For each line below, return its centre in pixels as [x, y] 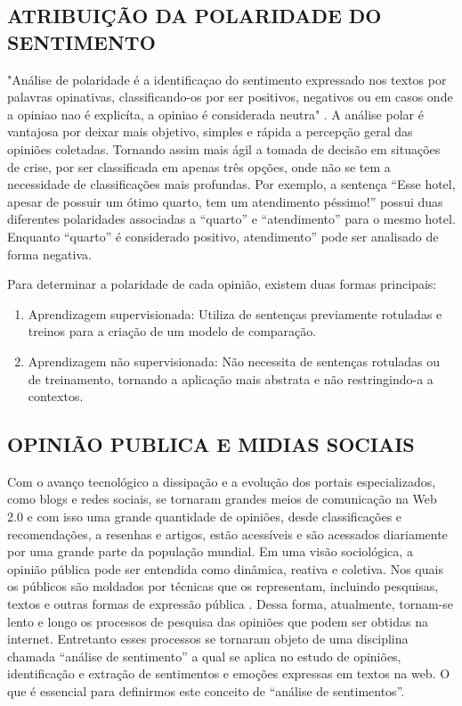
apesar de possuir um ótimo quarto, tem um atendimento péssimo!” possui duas [225, 201]
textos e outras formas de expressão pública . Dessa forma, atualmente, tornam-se [231, 604]
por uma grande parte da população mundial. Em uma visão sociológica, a [210, 551]
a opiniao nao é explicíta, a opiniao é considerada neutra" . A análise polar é [215, 114]
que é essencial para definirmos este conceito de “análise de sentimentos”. [206, 691]
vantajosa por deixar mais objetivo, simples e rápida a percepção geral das [210, 131]
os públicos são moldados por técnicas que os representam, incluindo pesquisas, [223, 586]
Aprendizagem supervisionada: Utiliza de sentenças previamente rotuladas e [235, 313]
